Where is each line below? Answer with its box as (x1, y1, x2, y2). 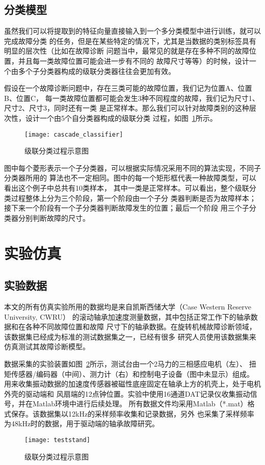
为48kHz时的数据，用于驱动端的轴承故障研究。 (4, 418, 160, 429)
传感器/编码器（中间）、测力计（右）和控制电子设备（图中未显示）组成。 (11, 368, 254, 379)
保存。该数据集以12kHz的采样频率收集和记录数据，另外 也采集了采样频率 (11, 408, 254, 419)
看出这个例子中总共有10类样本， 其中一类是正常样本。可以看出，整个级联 (4, 182, 249, 193)
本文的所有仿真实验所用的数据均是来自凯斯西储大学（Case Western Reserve (4, 301, 252, 312)
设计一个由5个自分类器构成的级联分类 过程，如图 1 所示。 (25, 112, 217, 123)
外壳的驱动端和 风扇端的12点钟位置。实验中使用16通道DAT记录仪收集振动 (4, 388, 250, 399)
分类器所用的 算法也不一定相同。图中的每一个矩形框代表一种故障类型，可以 (4, 172, 256, 183)
